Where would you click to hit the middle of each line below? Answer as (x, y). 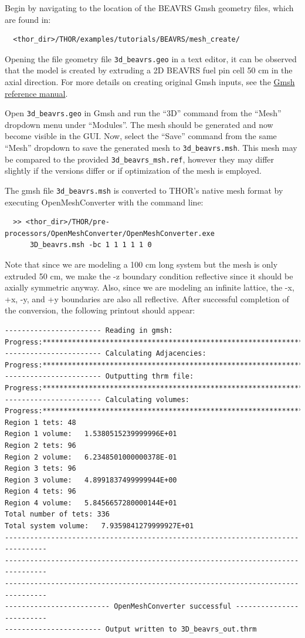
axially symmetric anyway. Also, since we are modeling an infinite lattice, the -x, (150, 287)
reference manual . (36, 93)
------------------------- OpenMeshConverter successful (118, 607)
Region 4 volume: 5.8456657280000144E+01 (91, 503)
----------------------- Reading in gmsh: (89, 330)
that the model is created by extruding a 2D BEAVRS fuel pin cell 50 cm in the (149, 70)
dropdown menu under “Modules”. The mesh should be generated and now (139, 124)
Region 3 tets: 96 (40, 469)
